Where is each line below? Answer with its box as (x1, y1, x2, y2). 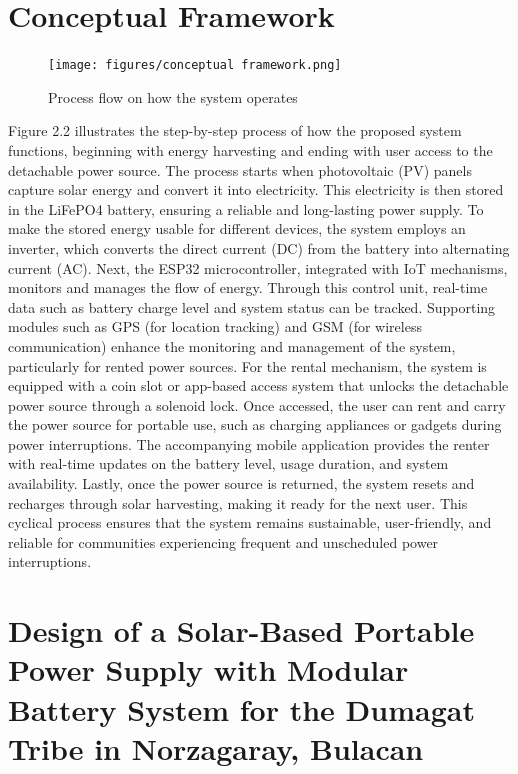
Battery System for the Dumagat (8, 688, 475, 729)
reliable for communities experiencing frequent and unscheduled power (8, 531, 439, 552)
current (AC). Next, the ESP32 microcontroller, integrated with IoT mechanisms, (8, 257, 508, 278)
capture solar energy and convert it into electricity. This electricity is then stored (8, 179, 504, 200)
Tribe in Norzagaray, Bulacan (8, 727, 424, 768)
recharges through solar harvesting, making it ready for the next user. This (8, 492, 468, 513)
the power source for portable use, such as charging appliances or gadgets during (8, 414, 502, 435)
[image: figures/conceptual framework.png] (48, 58, 342, 73)
